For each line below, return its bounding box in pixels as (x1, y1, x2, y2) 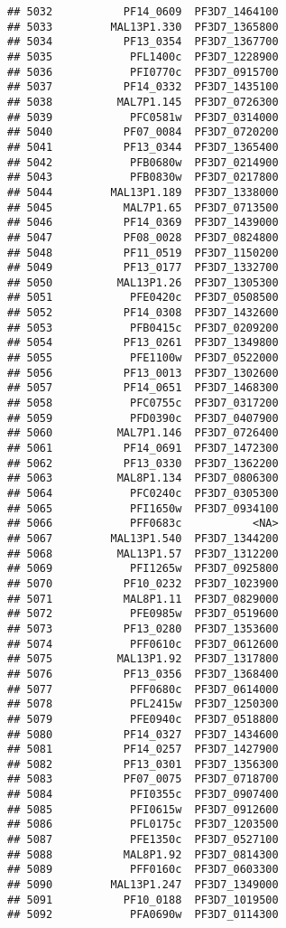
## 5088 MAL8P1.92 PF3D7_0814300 (7, 848, 279, 861)
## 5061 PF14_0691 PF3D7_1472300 (7, 442, 279, 455)
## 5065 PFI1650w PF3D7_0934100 (7, 501, 279, 515)
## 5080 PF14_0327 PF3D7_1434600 (7, 727, 279, 741)
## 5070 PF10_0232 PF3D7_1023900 (7, 576, 279, 590)
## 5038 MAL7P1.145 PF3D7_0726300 (7, 95, 279, 108)
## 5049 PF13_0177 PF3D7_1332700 (7, 261, 279, 275)
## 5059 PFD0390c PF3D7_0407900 (7, 411, 279, 425)
